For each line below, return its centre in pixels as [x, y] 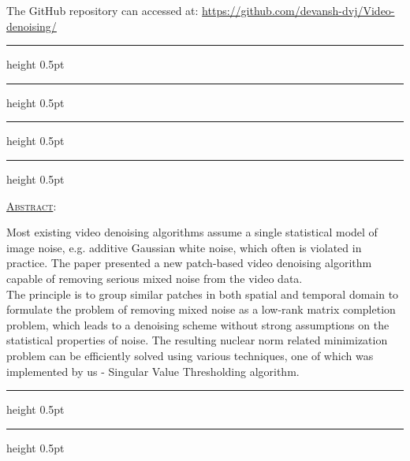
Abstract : [32, 205]
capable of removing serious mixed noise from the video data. [155, 278]
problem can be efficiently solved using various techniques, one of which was [190, 355]
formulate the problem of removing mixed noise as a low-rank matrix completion [201, 309]
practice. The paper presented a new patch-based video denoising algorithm [189, 263]
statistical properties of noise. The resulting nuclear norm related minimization [197, 340]
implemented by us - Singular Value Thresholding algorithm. [153, 371]
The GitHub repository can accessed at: [102, 10]
